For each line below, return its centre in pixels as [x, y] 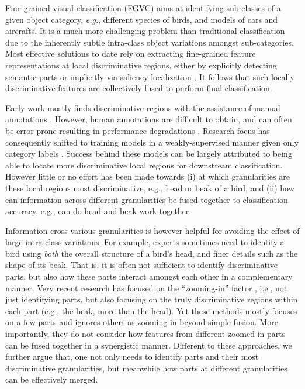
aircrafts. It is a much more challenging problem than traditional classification [145, 31]
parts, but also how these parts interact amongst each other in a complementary [149, 276]
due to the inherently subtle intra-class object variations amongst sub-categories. [150, 42]
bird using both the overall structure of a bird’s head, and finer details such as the [152, 253]
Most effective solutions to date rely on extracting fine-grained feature [131, 54]
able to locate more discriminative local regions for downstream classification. [144, 165]
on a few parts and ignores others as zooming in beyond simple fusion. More [142, 322]
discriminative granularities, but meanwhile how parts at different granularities [146, 368]
